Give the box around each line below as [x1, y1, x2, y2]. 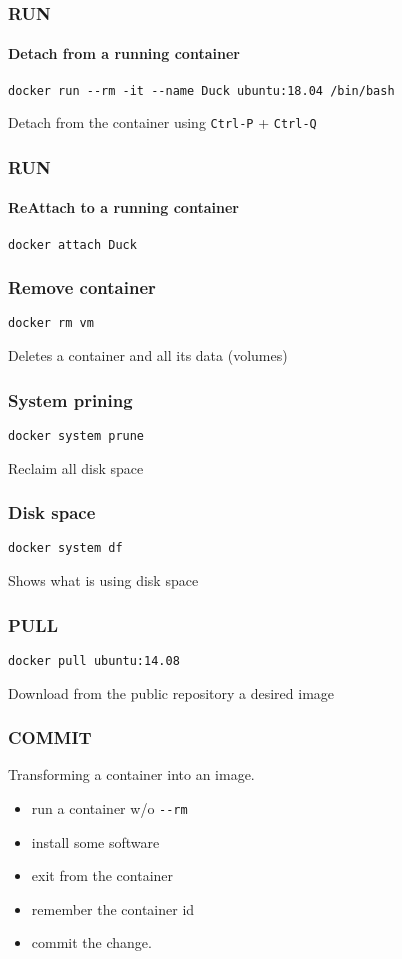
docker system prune [8, 428, 145, 443]
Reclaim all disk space [8, 457, 144, 478]
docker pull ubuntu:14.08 [8, 653, 180, 668]
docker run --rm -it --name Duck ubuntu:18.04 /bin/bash [8, 83, 395, 98]
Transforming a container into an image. [8, 764, 255, 785]
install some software [31, 831, 160, 852]
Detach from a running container [8, 43, 240, 64]
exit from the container [31, 865, 174, 886]
